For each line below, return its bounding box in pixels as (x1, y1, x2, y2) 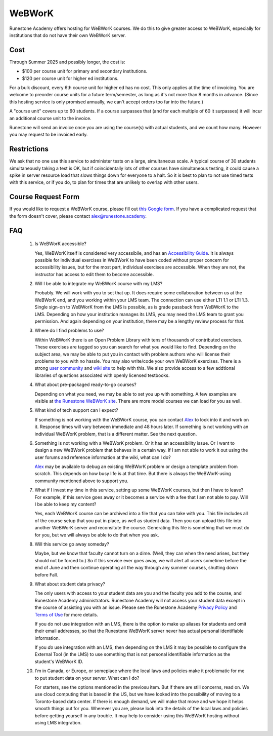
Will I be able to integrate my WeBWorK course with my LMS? (34, 281, 163, 287)
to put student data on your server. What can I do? (34, 675, 140, 681)
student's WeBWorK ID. (34, 658, 83, 665)
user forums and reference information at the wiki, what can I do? (34, 454, 171, 460)
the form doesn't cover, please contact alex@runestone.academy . (9, 213, 147, 219)
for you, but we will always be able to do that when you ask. (34, 532, 159, 538)
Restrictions (9, 145, 49, 153)
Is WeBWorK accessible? (34, 241, 87, 247)
